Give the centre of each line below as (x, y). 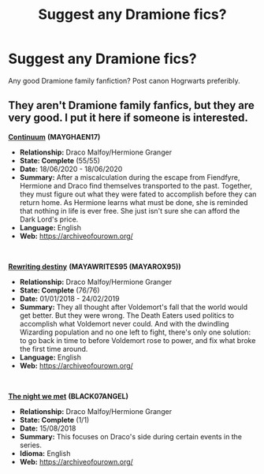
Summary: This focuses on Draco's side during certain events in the (131, 436)
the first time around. (54, 349)
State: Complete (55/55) (60, 160)
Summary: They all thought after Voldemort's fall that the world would (134, 307)
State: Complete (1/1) (54, 420)
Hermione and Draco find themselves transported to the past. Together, (136, 185)
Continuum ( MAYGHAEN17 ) (54, 136)
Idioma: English (45, 453)
